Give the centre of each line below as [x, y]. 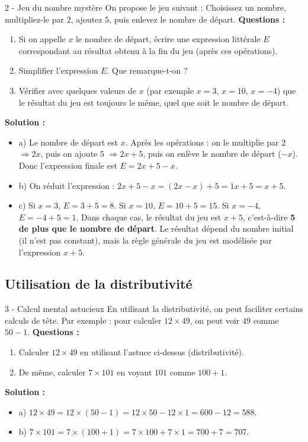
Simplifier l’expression [58, 70]
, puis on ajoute [69, 154]
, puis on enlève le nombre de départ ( [212, 154]
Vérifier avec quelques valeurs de [77, 90]
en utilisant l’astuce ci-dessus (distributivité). [162, 352]
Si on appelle [42, 39]
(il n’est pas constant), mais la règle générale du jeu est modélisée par [145, 240]
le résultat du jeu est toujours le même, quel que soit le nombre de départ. [153, 102]
